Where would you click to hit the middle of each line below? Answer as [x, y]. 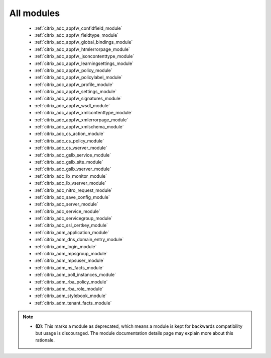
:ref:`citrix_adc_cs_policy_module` [69, 140]
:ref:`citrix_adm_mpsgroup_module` [71, 254]
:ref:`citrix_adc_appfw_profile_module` [74, 84]
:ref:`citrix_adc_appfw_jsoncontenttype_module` [84, 56]
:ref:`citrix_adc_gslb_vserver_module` [73, 169]
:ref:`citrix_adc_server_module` [66, 204]
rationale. [45, 340]
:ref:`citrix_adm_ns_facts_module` [69, 267]
